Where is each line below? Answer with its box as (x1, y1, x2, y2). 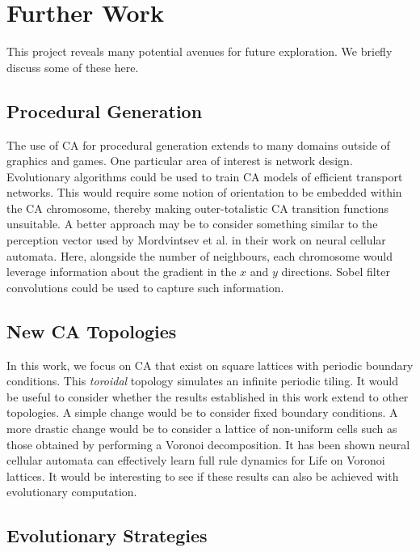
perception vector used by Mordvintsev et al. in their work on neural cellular (6, 231, 386, 248)
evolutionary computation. (6, 483, 137, 500)
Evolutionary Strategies (6, 523, 208, 548)
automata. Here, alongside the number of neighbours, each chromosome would (6, 247, 393, 264)
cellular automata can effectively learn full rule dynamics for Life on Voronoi (6, 452, 385, 469)
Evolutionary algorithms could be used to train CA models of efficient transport (6, 168, 403, 185)
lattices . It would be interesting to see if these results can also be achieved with (6, 467, 399, 484)
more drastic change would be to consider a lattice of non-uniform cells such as (6, 420, 397, 437)
